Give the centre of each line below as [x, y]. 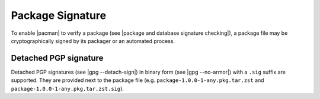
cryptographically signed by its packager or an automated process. [93, 41]
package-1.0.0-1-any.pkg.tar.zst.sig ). [68, 88]
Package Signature [59, 15]
